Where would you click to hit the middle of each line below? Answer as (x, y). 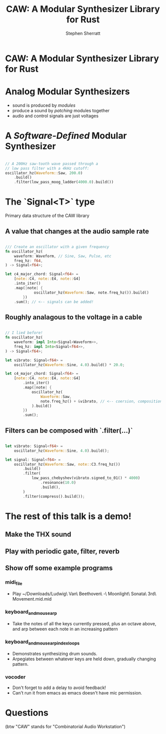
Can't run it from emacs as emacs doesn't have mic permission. (77, 692)
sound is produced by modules (44, 105)
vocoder (15, 677)
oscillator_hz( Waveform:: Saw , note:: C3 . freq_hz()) (67, 464)
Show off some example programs (59, 568)
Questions (27, 713)
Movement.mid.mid (32, 599)
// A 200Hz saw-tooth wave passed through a (52, 164)
